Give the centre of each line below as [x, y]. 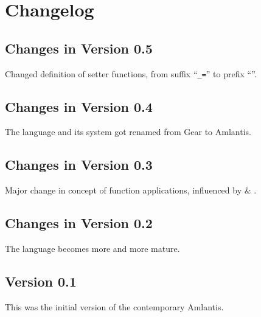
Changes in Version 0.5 [79, 48]
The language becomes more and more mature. [92, 249]
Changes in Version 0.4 [79, 106]
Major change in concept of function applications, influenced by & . [131, 190]
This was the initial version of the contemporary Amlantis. [114, 306]
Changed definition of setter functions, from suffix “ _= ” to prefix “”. [131, 73]
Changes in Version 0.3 [79, 165]
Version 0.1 [41, 281]
